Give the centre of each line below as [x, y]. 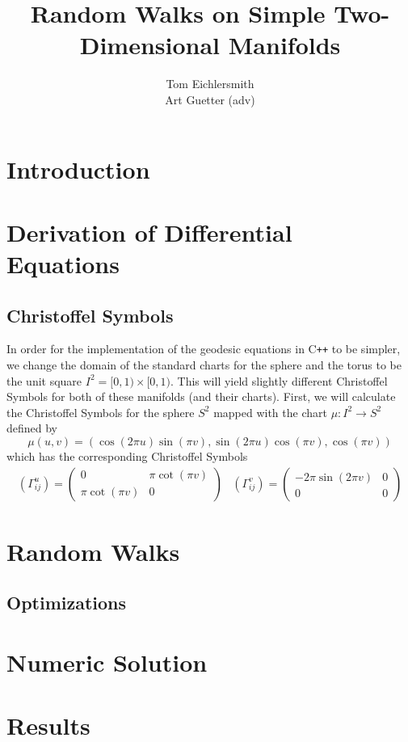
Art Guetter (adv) [210, 99]
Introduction [78, 169]
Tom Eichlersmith [210, 84]
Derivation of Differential [149, 232]
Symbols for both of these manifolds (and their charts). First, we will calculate [201, 396]
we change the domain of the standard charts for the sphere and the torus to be [204, 365]
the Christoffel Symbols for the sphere [101, 412]
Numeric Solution [107, 662]
